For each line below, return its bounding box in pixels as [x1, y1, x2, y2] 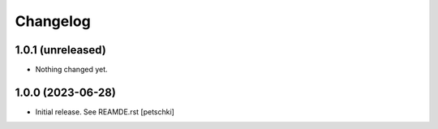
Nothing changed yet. [35, 65, 109, 75]
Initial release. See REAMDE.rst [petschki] [35, 106, 174, 117]
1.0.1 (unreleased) [15, 43, 107, 57]
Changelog [15, 12, 91, 30]
